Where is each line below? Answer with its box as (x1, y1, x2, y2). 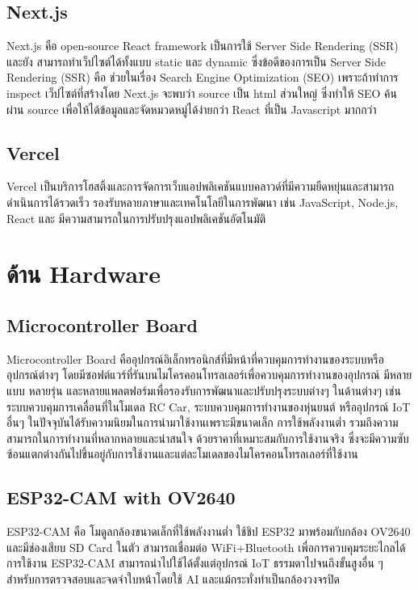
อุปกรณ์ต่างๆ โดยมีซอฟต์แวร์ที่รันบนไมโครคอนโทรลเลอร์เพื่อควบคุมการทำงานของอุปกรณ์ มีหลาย (6, 366, 412, 383)
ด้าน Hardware (6, 257, 161, 290)
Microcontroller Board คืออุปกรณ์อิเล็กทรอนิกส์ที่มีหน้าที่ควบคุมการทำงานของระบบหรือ (6, 350, 384, 367)
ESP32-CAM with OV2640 (6, 485, 236, 510)
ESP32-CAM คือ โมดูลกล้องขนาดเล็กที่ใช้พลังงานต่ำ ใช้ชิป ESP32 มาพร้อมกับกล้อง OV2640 (6, 523, 411, 540)
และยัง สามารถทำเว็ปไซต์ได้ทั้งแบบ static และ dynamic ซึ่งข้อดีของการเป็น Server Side (6, 53, 386, 70)
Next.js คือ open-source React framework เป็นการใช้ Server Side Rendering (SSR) (6, 37, 399, 54)
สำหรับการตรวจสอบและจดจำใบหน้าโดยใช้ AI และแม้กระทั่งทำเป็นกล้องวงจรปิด (6, 570, 340, 587)
